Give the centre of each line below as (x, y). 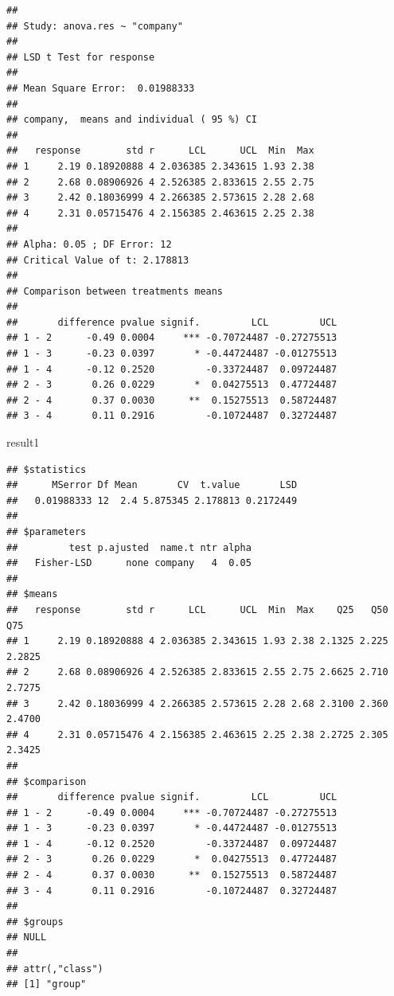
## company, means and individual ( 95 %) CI (132, 120)
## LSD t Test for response (81, 57)
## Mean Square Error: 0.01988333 (101, 88)
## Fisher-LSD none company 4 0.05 (129, 563)
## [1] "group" (47, 984)
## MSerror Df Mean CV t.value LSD (152, 485)
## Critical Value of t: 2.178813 (98, 260)
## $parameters (47, 532)
